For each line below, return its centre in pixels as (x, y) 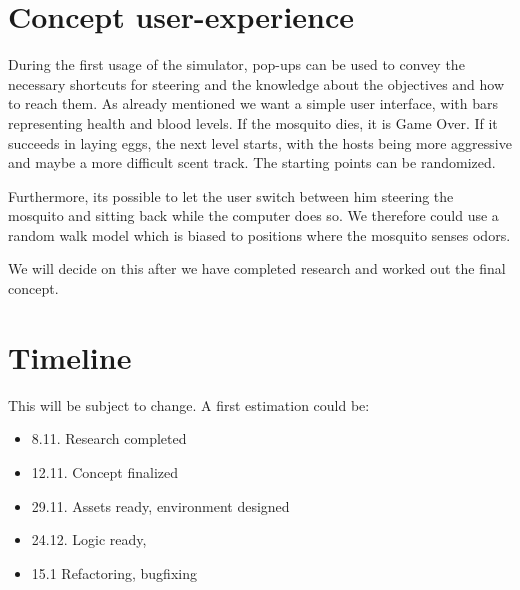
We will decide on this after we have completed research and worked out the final (257, 268)
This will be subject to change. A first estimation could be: (189, 404)
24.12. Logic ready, (89, 539)
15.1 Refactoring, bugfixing (114, 572)
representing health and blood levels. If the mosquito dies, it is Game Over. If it (253, 122)
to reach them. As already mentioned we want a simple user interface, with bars (253, 103)
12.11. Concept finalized (105, 471)
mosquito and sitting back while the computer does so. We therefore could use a (253, 215)
